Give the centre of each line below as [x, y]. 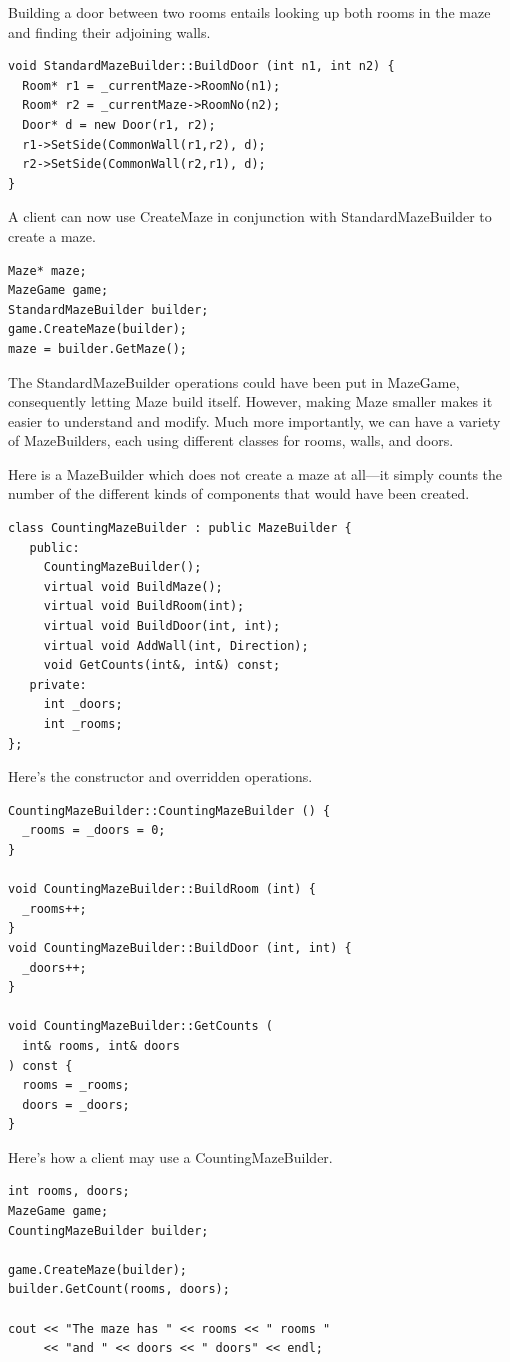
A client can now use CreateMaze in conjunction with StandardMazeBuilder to [250, 216]
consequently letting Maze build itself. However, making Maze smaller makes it [250, 401]
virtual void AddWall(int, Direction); [176, 645]
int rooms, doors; [69, 1191]
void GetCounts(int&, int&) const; [162, 665]
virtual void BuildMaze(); [133, 586]
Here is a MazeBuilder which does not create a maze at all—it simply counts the [255, 473]
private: [58, 684]
